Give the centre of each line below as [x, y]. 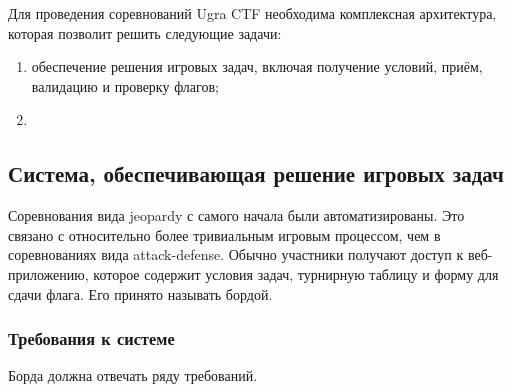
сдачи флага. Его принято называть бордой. [140, 293]
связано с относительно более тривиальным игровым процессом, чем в [224, 234]
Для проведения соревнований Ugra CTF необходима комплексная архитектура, [252, 13]
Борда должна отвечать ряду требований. [133, 375]
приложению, [48, 273]
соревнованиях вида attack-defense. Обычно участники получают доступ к [236, 254]
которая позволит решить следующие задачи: [145, 32]
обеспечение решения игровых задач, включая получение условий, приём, [257, 66]
